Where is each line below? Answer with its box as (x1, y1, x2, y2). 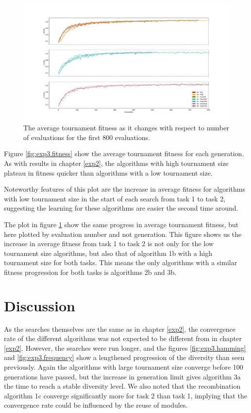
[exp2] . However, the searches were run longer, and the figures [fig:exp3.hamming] (4, 342, 246, 353)
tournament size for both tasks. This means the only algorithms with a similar (4, 257, 237, 268)
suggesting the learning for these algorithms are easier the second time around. (4, 203, 238, 213)
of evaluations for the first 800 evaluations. (23, 132, 150, 142)
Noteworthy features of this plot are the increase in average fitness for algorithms (4, 184, 245, 194)
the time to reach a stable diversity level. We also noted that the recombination (4, 381, 241, 391)
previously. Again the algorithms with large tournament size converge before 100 (4, 361, 243, 372)
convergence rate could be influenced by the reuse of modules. (4, 400, 188, 410)
